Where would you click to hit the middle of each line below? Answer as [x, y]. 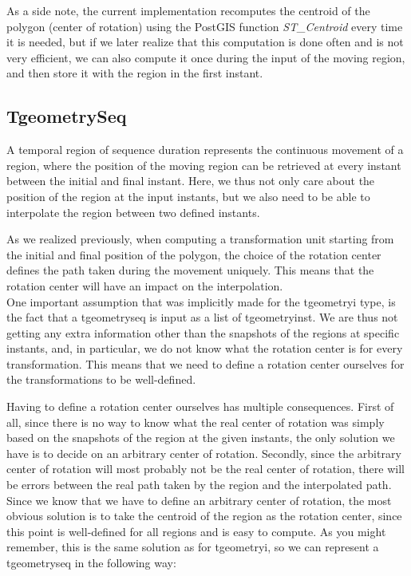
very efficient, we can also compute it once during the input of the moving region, [206, 57]
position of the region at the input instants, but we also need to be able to [188, 196]
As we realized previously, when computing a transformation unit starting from [200, 239]
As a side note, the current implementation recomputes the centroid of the [188, 10]
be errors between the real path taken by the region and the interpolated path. [199, 485]
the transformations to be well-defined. [101, 379]
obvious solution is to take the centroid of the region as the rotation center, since [204, 516]
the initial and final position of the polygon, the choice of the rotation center [194, 254]
